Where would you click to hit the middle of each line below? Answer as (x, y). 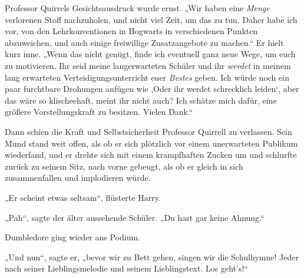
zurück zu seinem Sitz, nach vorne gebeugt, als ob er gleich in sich (124, 166)
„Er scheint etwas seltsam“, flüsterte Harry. (83, 197)
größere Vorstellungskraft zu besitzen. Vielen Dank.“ (99, 112)
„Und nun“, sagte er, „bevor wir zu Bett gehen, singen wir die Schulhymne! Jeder (152, 257)
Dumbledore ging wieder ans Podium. (73, 237)
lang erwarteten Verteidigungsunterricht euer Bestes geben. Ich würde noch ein (147, 77)
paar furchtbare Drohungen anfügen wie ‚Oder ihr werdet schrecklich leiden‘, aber (152, 89)
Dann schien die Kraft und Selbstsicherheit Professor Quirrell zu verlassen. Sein (148, 131)
